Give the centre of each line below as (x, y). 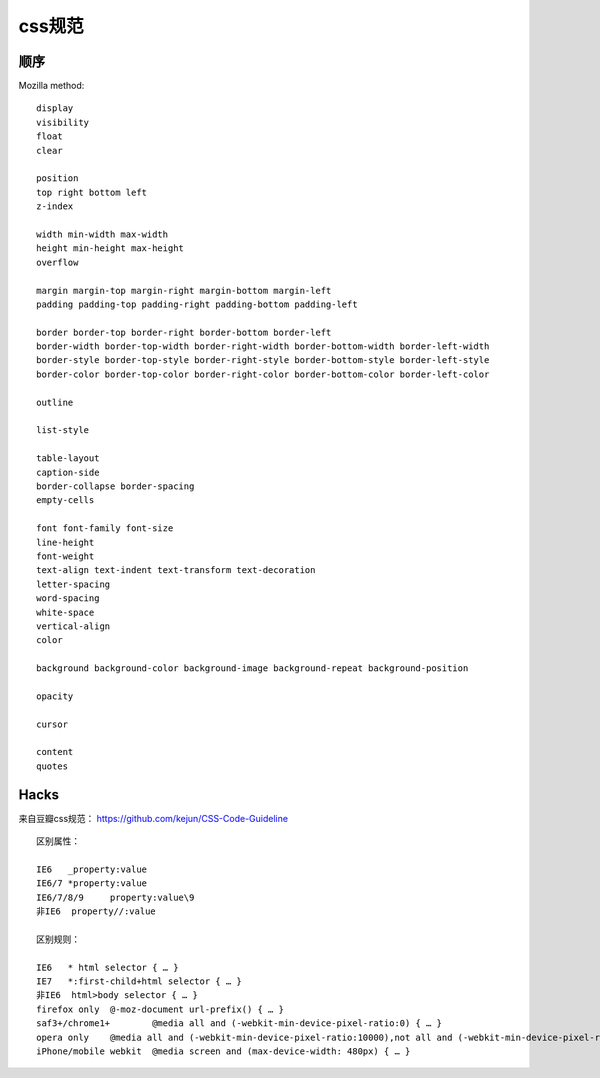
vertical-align (73, 626)
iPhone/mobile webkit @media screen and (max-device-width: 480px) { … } (223, 1051)
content (55, 752)
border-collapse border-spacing (115, 486)
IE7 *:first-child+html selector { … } (139, 981)
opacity (55, 696)
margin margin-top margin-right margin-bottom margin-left (184, 290)
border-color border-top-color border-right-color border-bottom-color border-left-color (263, 374)
